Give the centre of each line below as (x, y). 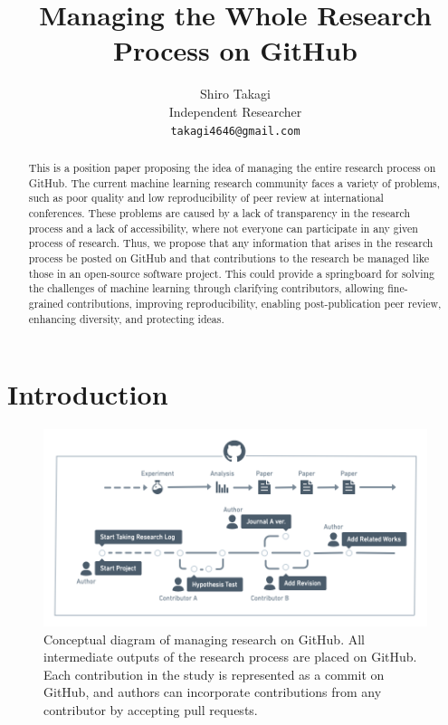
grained (46, 303)
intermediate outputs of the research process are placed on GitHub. (230, 657)
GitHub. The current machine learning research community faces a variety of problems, (234, 182)
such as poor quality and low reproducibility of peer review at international (206, 198)
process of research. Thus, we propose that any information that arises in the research (231, 243)
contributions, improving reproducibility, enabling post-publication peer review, (254, 303)
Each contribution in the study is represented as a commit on (214, 674)
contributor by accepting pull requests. (151, 709)
